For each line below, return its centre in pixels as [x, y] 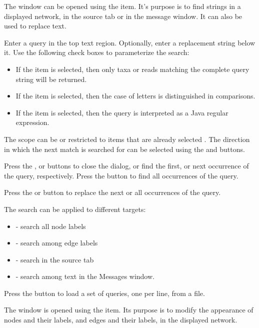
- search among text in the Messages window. [85, 276]
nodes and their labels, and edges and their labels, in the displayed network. [121, 320]
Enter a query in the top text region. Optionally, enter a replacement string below [130, 42]
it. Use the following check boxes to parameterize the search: [97, 52]
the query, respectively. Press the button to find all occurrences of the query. [121, 175]
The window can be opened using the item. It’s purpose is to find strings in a [122, 6]
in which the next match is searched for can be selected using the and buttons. [124, 149]
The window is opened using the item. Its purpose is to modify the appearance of [129, 310]
